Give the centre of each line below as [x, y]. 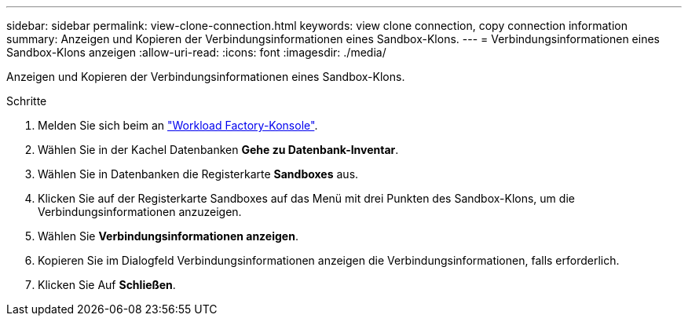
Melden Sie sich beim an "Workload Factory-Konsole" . [178, 125]
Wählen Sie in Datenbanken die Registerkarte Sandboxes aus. [198, 174]
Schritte [27, 101]
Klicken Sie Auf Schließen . [107, 285]
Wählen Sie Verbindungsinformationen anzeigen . [168, 236]
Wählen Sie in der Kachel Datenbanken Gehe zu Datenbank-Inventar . [218, 150]
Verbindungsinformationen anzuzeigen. [140, 212]
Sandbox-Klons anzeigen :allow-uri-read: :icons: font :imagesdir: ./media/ [196, 52]
